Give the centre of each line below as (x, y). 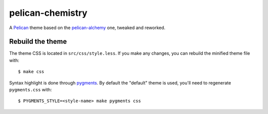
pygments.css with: (31, 90)
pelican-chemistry (48, 13)
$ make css (31, 72)
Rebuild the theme (38, 42)
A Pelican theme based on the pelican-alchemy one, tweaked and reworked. (87, 28)
